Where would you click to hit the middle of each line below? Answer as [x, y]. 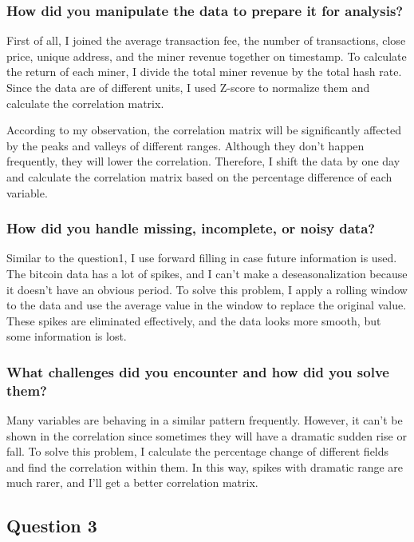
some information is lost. [67, 336]
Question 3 [52, 526]
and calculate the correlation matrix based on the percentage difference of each [199, 176]
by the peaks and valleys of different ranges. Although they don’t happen [185, 145]
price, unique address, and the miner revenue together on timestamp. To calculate [207, 56]
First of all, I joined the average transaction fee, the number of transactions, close [206, 40]
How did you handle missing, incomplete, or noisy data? [191, 228]
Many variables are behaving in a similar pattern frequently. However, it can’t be [205, 420]
